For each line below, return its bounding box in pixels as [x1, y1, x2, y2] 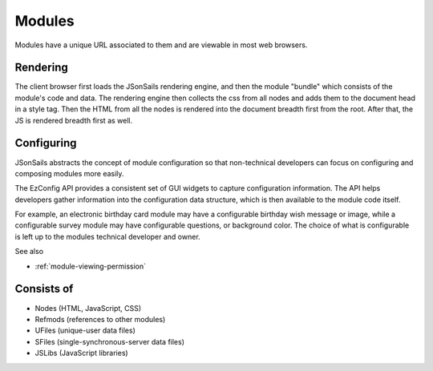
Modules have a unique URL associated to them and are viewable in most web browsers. [14, 40, 308, 50]
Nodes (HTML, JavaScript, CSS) [34, 303, 142, 313]
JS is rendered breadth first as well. [14, 115, 133, 125]
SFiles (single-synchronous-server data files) [34, 337, 184, 346]
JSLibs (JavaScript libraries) [34, 349, 128, 358]
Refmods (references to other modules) [34, 314, 166, 324]
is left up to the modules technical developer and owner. [14, 232, 200, 241]
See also [14, 247, 44, 256]
